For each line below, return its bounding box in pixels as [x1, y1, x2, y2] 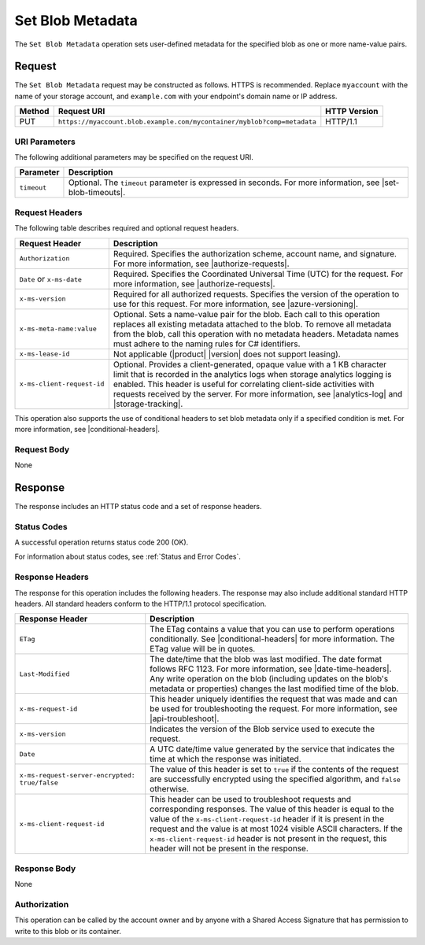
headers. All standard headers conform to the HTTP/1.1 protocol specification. [14, 599, 267, 609]
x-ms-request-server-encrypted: [19, 771, 135, 780]
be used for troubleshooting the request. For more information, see [150, 703, 397, 714]
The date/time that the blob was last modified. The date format [150, 654, 382, 665]
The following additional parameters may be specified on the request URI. [14, 152, 253, 161]
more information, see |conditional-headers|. [14, 424, 161, 434]
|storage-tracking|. [113, 398, 183, 409]
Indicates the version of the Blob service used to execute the [150, 724, 375, 735]
